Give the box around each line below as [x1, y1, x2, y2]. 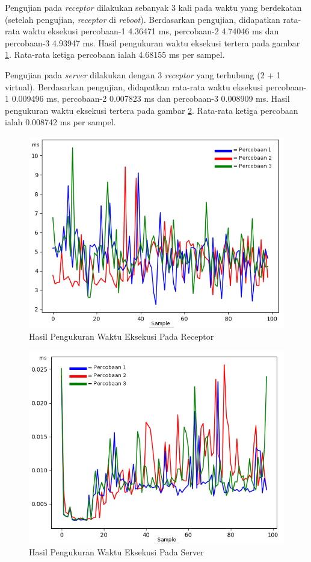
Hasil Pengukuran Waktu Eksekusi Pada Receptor [29, 330, 214, 343]
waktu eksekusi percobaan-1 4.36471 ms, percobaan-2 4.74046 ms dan [22, 25, 279, 37]
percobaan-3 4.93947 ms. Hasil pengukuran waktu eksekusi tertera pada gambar [5, 36, 300, 49]
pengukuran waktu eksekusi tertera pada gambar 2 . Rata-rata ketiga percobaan [5, 104, 298, 116]
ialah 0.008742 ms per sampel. [5, 116, 116, 128]
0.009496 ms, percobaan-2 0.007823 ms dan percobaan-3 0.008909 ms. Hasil [11, 92, 290, 105]
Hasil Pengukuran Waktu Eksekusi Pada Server [29, 545, 204, 558]
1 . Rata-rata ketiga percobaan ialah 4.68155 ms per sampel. [5, 48, 225, 61]
